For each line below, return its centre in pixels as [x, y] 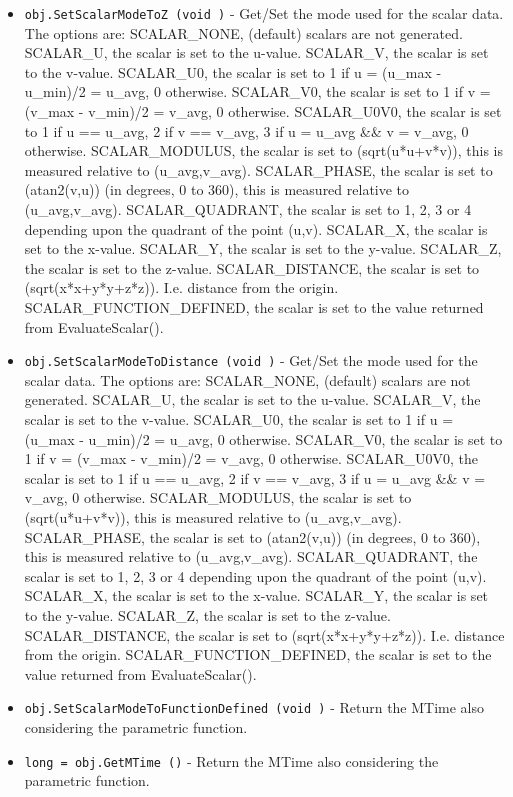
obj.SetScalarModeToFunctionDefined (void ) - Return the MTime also [254, 707]
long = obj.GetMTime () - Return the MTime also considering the [231, 760]
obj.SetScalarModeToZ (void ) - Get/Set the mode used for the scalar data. [264, 13]
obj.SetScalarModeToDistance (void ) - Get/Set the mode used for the [251, 360]
